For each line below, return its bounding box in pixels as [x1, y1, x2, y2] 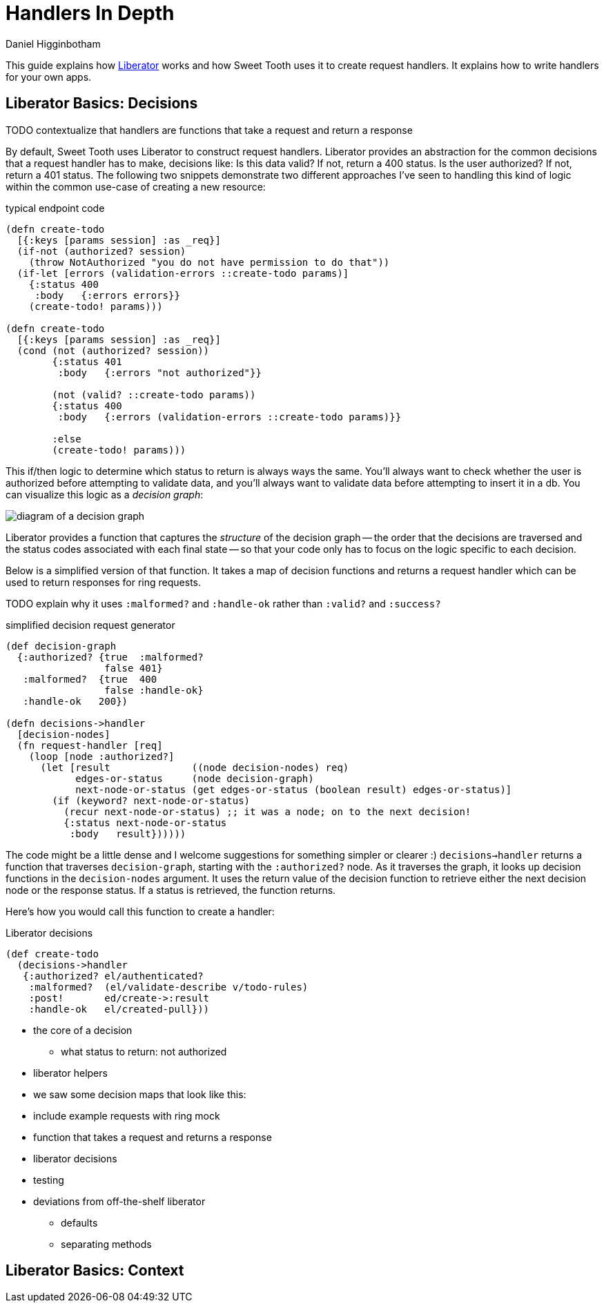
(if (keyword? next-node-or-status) [52, 794, 251, 806]
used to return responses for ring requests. [6, 576, 202, 588]
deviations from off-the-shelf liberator [33, 1195, 206, 1207]
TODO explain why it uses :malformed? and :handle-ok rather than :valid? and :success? [6, 597, 441, 609]
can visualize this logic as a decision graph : [6, 488, 204, 500]
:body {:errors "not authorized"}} [57, 367, 262, 378]
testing [33, 1173, 64, 1186]
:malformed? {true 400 [23, 673, 157, 685]
